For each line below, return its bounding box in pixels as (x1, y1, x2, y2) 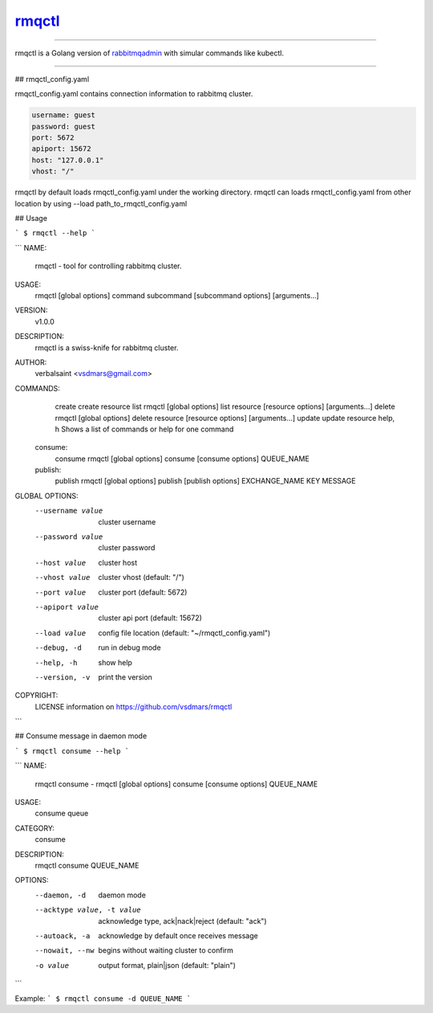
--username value (34, 506, 103, 516)
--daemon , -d (34, 890, 87, 900)
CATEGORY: (14, 823, 55, 833)
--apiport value (34, 602, 99, 611)
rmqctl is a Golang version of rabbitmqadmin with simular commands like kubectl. (14, 48, 285, 58)
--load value (34, 628, 87, 638)
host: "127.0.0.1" (31, 155, 104, 165)
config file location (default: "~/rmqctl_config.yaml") (98, 627, 271, 638)
